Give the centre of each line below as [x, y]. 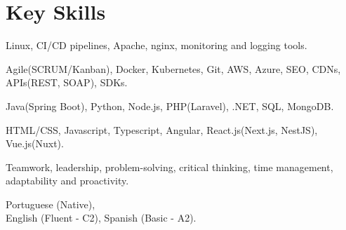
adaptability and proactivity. [67, 181]
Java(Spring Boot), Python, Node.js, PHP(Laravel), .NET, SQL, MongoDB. [170, 106]
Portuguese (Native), [51, 204]
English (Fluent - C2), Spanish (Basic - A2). [101, 218]
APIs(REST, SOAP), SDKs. [67, 82]
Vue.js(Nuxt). [35, 143]
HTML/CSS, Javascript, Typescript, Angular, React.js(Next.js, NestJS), [162, 129]
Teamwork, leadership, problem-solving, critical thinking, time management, [169, 167]
